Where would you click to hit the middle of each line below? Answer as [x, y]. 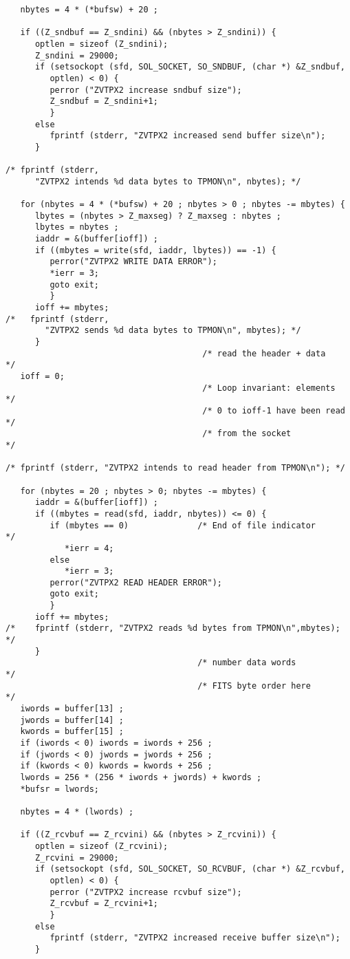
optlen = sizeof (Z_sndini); [101, 44]
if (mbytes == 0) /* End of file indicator [183, 525]
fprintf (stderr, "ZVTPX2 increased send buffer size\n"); [188, 136]
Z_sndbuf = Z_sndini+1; [104, 101]
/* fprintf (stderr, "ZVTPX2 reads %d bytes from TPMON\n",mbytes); [173, 628]
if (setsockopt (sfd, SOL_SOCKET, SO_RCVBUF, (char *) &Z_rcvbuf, [190, 869]
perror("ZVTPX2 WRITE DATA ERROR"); [133, 262]
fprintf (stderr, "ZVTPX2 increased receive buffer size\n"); [195, 938]
